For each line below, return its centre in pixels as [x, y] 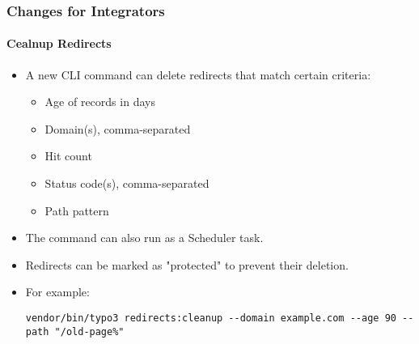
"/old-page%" [89, 331]
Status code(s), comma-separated [127, 183]
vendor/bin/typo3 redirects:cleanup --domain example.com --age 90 [211, 318]
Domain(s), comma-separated [118, 128]
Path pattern [77, 210]
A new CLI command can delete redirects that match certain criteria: [198, 74]
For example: [57, 292]
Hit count [68, 156]
